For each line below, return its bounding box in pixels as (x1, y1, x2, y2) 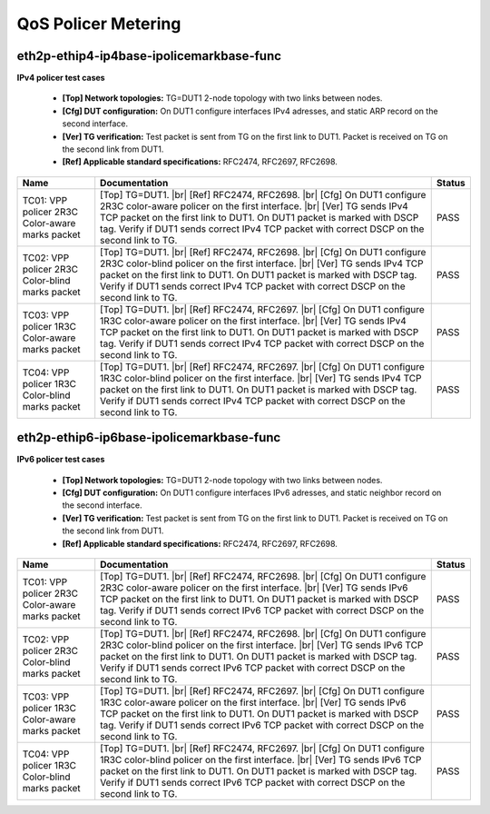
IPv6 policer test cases (16, 454, 105, 465)
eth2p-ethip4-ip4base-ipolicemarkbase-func (16, 48, 281, 64)
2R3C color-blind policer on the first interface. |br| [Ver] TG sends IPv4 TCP (100, 257, 424, 270)
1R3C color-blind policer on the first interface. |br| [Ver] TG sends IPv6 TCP (100, 754, 422, 767)
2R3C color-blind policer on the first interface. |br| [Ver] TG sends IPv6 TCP (100, 639, 424, 651)
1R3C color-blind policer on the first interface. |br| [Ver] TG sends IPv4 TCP (100, 372, 422, 384)
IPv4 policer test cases (16, 73, 105, 84)
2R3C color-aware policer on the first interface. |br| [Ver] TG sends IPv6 (100, 581, 408, 594)
